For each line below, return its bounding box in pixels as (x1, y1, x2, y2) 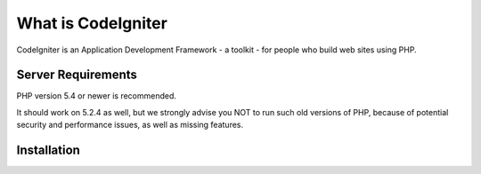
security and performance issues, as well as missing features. (16, 120, 244, 130)
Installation (16, 143, 80, 158)
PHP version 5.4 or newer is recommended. (16, 91, 177, 101)
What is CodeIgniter (16, 13, 168, 33)
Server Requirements (16, 67, 138, 83)
